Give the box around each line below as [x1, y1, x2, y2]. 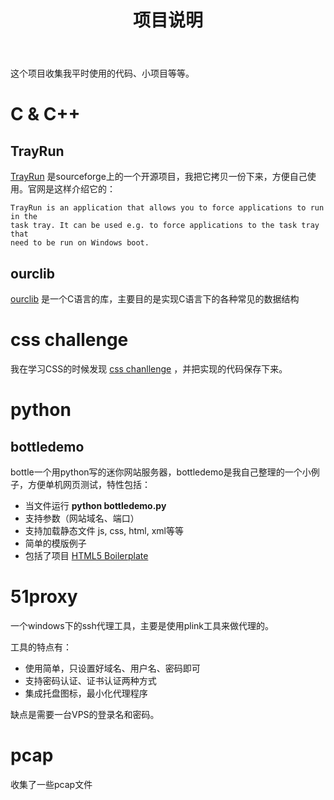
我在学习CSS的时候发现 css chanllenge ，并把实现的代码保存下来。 [10, 362, 288, 375]
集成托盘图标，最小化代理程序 [24, 687, 148, 699]
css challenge [10, 329, 129, 351]
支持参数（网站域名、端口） [24, 512, 140, 524]
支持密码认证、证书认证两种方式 [24, 674, 157, 686]
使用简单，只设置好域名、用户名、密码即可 [24, 662, 201, 674]
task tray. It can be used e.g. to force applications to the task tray [10, 221, 320, 231]
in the [10, 212, 38, 222]
